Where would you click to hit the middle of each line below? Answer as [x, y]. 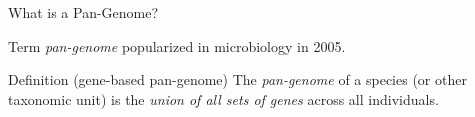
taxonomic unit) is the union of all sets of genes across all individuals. [223, 98]
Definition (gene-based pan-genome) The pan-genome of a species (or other [237, 79]
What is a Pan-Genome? [83, 12]
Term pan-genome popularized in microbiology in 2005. [177, 45]
